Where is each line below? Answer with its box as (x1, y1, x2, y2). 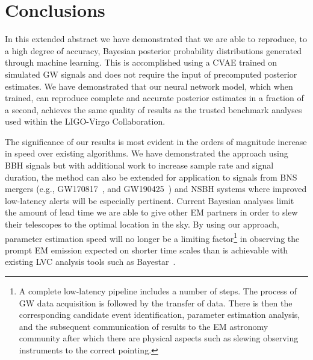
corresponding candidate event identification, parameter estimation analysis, (19, 308, 300, 321)
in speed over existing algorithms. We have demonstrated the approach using (5, 147, 288, 160)
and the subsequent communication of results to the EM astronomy (19, 320, 268, 332)
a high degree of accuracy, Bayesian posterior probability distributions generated (5, 44, 302, 57)
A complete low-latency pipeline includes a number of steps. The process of (19, 285, 297, 297)
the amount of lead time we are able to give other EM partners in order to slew (5, 206, 298, 219)
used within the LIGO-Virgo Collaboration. (5, 115, 166, 128)
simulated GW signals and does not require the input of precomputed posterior (5, 67, 297, 80)
